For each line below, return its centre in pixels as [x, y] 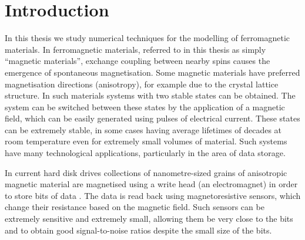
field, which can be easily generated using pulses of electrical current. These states [152, 118]
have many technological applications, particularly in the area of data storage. [145, 153]
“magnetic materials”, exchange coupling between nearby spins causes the [138, 61]
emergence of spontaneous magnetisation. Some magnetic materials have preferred [152, 72]
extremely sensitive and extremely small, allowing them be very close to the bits [149, 219]
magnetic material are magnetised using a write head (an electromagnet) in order [151, 184]
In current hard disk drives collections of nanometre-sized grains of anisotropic [146, 172]
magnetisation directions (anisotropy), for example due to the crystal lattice [142, 84]
